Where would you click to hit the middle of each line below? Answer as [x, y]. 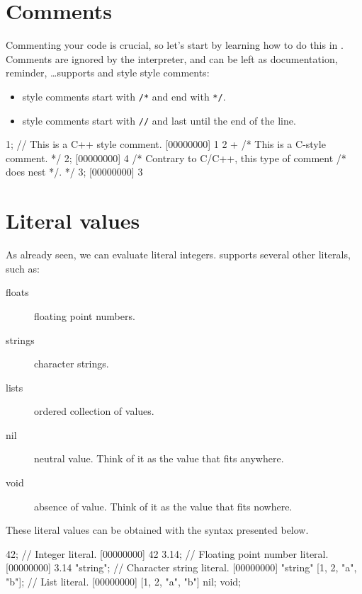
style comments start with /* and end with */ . [124, 96]
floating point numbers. [85, 315]
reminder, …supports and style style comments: [108, 73]
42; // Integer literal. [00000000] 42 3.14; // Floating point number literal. [167, 553]
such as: [23, 268]
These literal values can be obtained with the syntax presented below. [157, 530]
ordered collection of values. [94, 411]
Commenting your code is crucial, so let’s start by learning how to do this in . [175, 45]
